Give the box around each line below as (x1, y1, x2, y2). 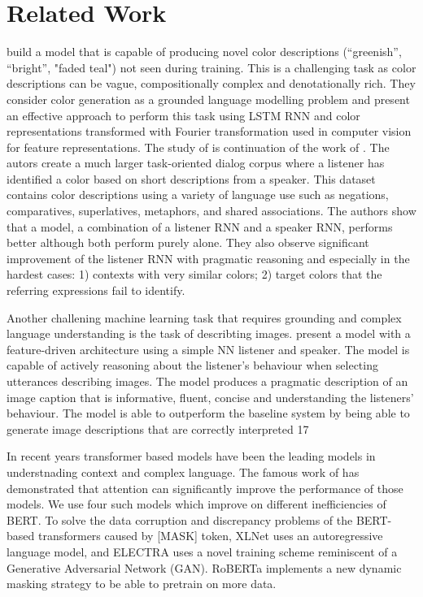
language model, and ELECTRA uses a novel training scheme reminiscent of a (7, 543, 398, 560)
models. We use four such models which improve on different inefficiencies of (7, 495, 386, 513)
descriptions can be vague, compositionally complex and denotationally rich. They (7, 75, 416, 92)
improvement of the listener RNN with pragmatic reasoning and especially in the (7, 249, 410, 266)
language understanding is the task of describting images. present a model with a (7, 325, 411, 342)
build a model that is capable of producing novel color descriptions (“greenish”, (7, 43, 402, 60)
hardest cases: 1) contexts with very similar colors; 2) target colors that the (7, 266, 382, 283)
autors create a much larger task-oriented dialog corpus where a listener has (7, 154, 385, 171)
